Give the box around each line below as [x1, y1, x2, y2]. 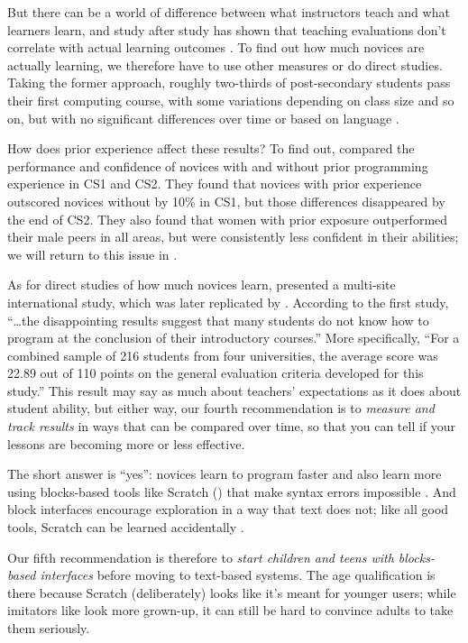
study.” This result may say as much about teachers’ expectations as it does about [7, 381, 462, 400]
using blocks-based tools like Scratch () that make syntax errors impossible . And [7, 482, 456, 501]
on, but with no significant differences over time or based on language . [7, 108, 399, 127]
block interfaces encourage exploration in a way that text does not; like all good [7, 500, 449, 519]
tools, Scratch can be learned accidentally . [7, 518, 244, 537]
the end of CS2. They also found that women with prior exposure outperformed [7, 209, 448, 228]
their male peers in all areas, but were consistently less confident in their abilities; [7, 227, 459, 246]
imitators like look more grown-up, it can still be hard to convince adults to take [7, 601, 454, 620]
